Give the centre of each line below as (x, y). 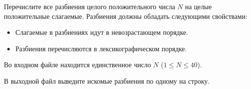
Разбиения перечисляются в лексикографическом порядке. (101, 48)
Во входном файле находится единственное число (78, 65)
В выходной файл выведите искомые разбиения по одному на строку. (107, 81)
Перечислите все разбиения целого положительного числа (90, 6)
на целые (198, 6)
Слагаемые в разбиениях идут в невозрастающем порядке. (102, 32)
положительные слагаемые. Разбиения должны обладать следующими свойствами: (126, 16)
